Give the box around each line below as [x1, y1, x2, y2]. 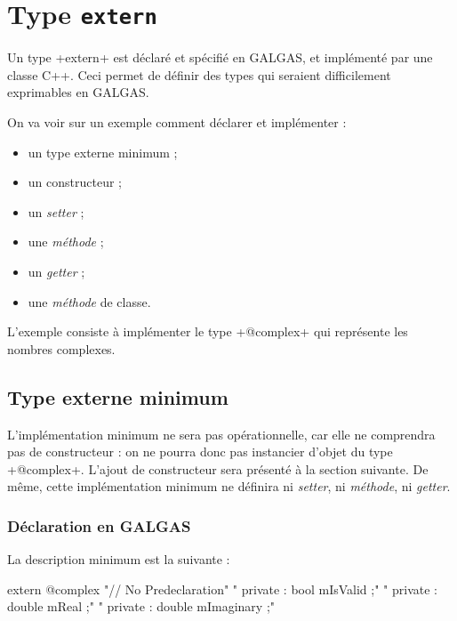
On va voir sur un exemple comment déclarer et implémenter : [7, 113, 347, 132]
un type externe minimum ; [28, 142, 178, 161]
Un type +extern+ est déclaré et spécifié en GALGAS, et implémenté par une [7, 48, 433, 67]
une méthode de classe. [28, 292, 151, 310]
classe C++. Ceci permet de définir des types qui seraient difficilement [7, 65, 391, 84]
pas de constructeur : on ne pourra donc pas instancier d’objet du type [7, 442, 393, 461]
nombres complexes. [7, 339, 116, 358]
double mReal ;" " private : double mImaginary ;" [7, 597, 276, 616]
